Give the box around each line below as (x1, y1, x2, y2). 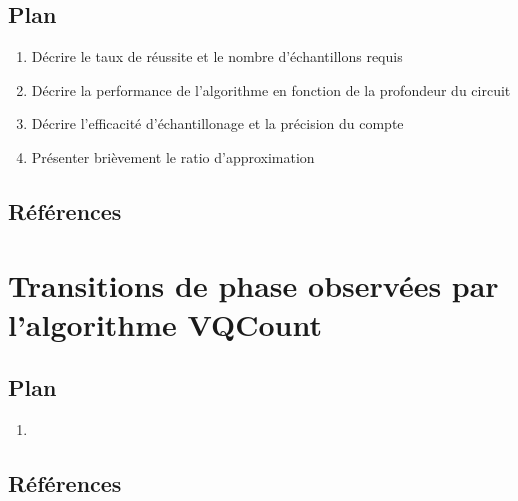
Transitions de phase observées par (8, 264, 499, 305)
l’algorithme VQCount (8, 303, 322, 344)
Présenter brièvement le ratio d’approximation (31, 146, 315, 167)
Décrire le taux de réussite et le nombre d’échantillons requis (31, 46, 403, 67)
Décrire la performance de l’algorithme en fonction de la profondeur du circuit (31, 79, 511, 100)
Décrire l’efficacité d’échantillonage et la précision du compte (31, 113, 404, 134)
